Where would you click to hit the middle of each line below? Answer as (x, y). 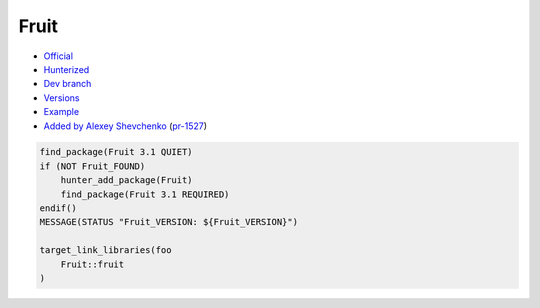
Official (58, 56)
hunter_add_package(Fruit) (127, 180)
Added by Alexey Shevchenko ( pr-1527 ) (125, 126)
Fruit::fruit (92, 264)
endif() (58, 208)
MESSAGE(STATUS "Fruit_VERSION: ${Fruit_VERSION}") (169, 222)
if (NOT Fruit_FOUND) (92, 166)
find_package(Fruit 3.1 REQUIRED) (145, 194)
